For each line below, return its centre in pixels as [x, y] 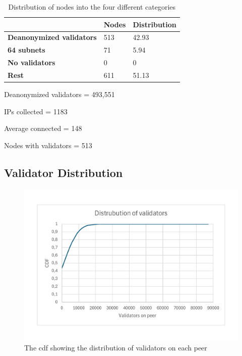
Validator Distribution [64, 172]
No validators [32, 62]
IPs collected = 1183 [36, 111]
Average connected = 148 [43, 128]
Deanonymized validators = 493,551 [59, 94]
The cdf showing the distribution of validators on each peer [116, 348]
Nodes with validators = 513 [48, 145]
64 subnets [26, 50]
